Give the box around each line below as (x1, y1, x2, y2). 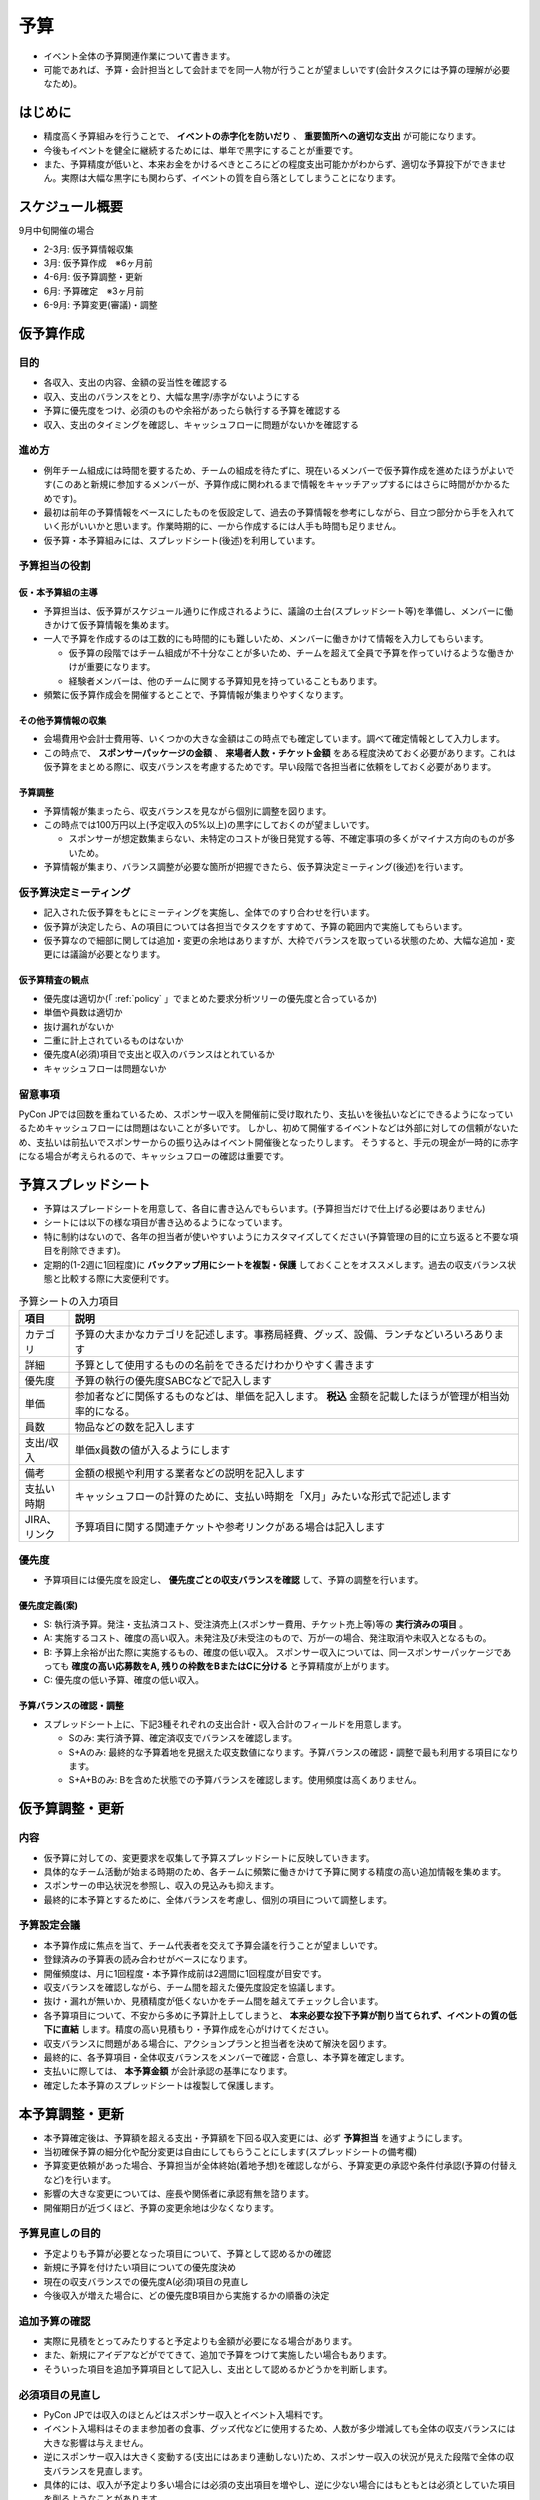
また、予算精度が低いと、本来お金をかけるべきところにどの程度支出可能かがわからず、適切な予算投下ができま (43, 158, 498, 170)
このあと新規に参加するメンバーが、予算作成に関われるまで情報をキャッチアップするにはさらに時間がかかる (55, 478, 502, 490)
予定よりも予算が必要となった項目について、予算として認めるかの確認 (43, 2247, 332, 2259)
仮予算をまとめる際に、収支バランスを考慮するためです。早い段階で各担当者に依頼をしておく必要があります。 (43, 761, 497, 773)
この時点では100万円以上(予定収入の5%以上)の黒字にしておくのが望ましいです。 (43, 818, 375, 830)
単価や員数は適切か (43, 1006, 123, 1019)
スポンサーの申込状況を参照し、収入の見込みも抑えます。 (43, 1880, 280, 1892)
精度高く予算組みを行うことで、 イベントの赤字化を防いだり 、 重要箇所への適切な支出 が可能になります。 (43, 130, 482, 142)
